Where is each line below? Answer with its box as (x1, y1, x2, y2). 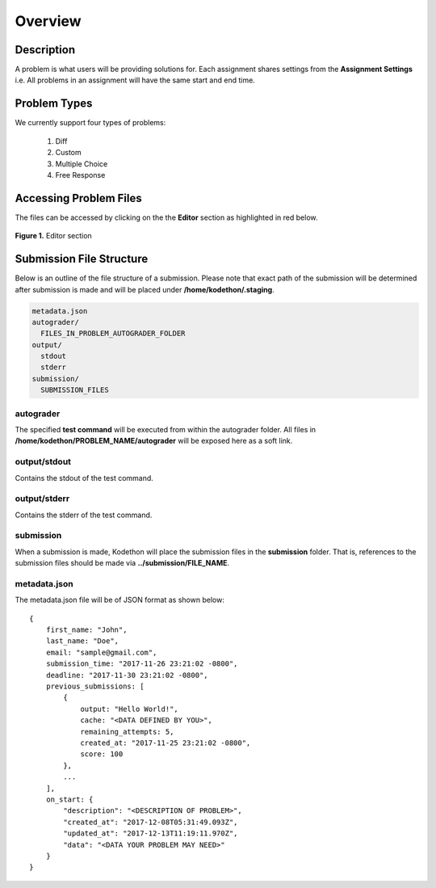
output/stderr (15, 493, 70, 504)
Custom (55, 148, 82, 158)
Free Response (55, 170, 106, 179)
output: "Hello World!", (80, 704, 179, 713)
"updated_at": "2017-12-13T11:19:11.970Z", (63, 829, 238, 838)
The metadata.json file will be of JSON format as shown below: (15, 595, 225, 605)
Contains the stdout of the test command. (15, 473, 153, 482)
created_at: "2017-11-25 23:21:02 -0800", (80, 739, 251, 747)
